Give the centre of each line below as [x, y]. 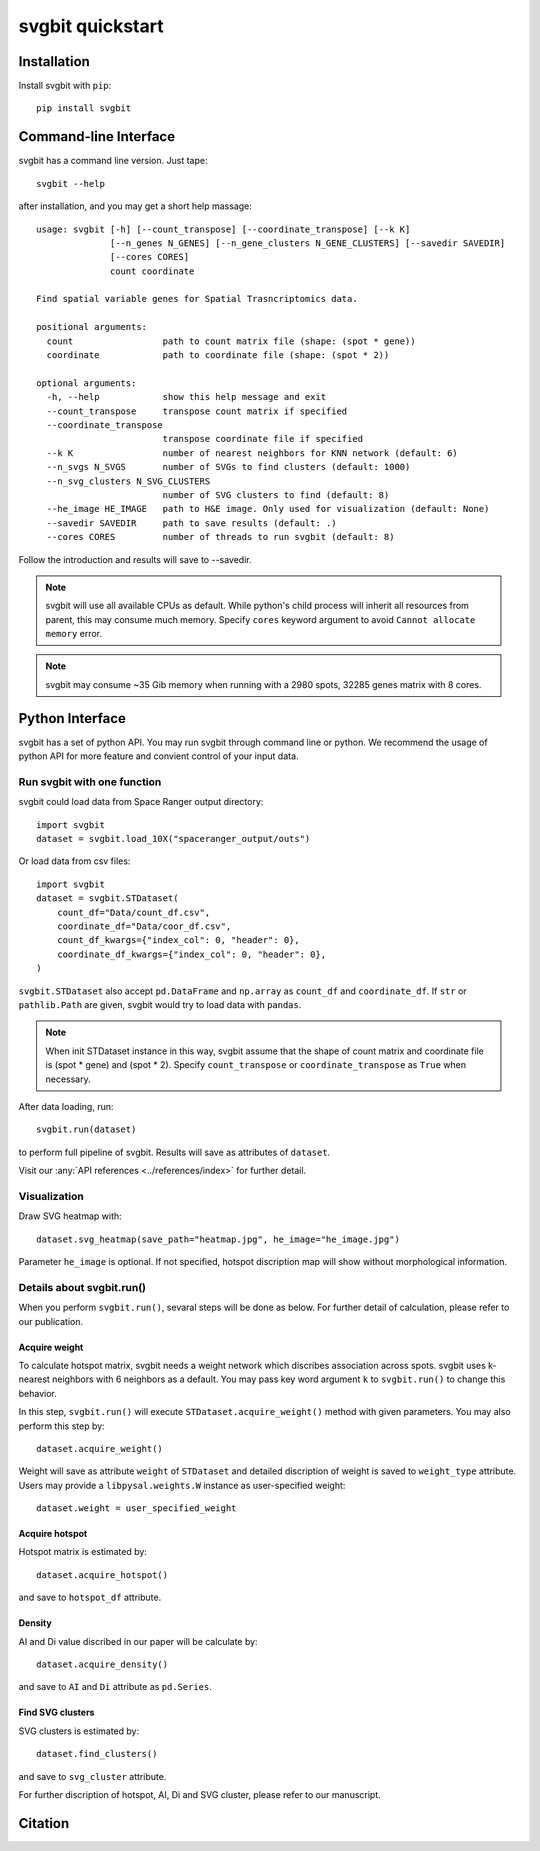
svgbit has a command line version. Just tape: [113, 161]
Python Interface [72, 718]
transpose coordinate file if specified [263, 439]
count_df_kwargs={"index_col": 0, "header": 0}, [178, 940]
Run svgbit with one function [90, 782]
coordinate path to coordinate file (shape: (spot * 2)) [218, 355]
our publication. [51, 1321]
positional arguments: [92, 327]
